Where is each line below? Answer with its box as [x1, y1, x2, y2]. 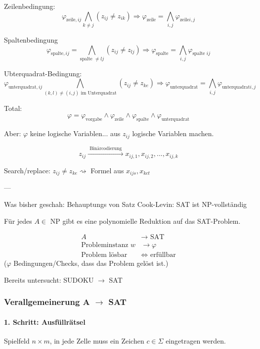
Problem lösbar [81, 251, 128, 259]
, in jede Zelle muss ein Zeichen [49, 336, 144, 346]
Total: [4, 102, 22, 113]
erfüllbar [150, 251, 176, 259]
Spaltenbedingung [4, 34, 58, 45]
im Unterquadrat [81, 90, 117, 96]
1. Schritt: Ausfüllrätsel [4, 316, 86, 327]
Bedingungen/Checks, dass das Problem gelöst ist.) [13, 258, 169, 268]
